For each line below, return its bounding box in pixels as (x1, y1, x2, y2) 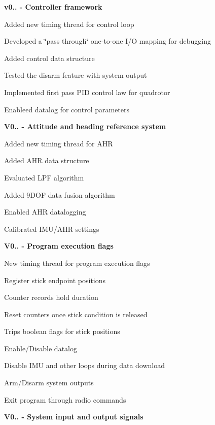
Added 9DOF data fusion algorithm (4, 189, 115, 200)
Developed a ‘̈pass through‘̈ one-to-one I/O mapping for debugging (4, 36, 211, 46)
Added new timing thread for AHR (4, 138, 113, 148)
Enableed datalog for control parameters (4, 104, 130, 114)
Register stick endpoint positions (4, 275, 106, 285)
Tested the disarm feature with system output (4, 70, 147, 80)
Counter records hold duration (4, 292, 98, 302)
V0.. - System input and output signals (4, 411, 144, 422)
